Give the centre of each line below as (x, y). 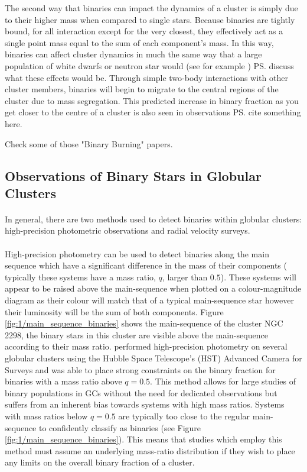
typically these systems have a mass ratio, (80, 277)
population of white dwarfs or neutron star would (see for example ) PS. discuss (149, 65)
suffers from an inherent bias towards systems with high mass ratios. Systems (145, 404)
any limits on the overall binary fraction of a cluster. (100, 462)
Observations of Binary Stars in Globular (133, 175)
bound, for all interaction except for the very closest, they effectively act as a (144, 31)
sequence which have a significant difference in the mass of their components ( (146, 265)
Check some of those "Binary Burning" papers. (89, 143)
